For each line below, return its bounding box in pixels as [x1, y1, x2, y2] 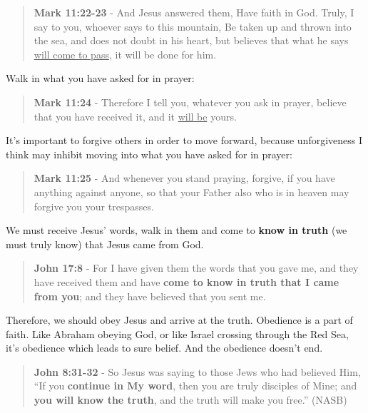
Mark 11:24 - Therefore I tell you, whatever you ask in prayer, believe [34, 94, 347, 109]
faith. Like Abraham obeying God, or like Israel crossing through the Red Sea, [6, 326, 349, 341]
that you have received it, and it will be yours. [34, 108, 237, 123]
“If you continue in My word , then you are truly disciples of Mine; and [34, 378, 357, 393]
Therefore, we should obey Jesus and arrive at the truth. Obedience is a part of [6, 312, 353, 327]
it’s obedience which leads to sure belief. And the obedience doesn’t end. [6, 340, 323, 355]
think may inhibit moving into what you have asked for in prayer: [6, 146, 292, 161]
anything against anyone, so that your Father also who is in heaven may [34, 184, 349, 199]
